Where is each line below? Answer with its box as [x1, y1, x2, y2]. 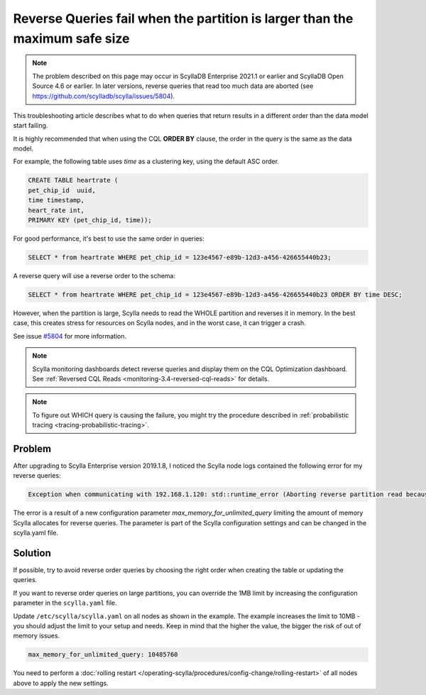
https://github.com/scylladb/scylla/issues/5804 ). [32, 92, 175, 100]
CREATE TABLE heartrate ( [28, 176, 119, 185]
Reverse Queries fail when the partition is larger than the [13, 11, 354, 26]
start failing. [13, 121, 48, 130]
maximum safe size [13, 31, 131, 46]
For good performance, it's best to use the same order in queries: [13, 234, 205, 243]
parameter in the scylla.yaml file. [13, 598, 117, 607]
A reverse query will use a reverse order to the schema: [13, 271, 176, 280]
